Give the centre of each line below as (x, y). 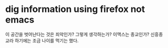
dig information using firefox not (75, 9)
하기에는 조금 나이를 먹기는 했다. (47, 40)
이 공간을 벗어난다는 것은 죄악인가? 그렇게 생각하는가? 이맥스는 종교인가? (77, 34)
